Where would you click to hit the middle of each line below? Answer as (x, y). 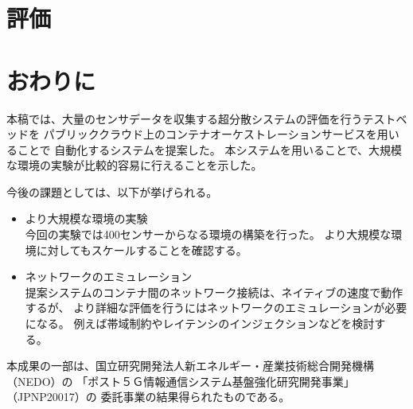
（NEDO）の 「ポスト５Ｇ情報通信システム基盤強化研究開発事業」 (181, 381)
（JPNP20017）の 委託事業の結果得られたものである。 (148, 397)
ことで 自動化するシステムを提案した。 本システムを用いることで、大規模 (210, 149)
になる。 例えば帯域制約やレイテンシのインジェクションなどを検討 (200, 323)
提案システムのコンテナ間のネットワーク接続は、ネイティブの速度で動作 (214, 292)
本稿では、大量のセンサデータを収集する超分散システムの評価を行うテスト (201, 118)
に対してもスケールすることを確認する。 (142, 249)
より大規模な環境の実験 (86, 218)
